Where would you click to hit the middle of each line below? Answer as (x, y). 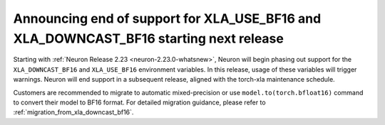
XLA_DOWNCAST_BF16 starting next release (149, 38)
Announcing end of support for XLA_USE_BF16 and (167, 18)
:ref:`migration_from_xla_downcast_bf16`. (73, 112)
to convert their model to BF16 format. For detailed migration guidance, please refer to (140, 102)
